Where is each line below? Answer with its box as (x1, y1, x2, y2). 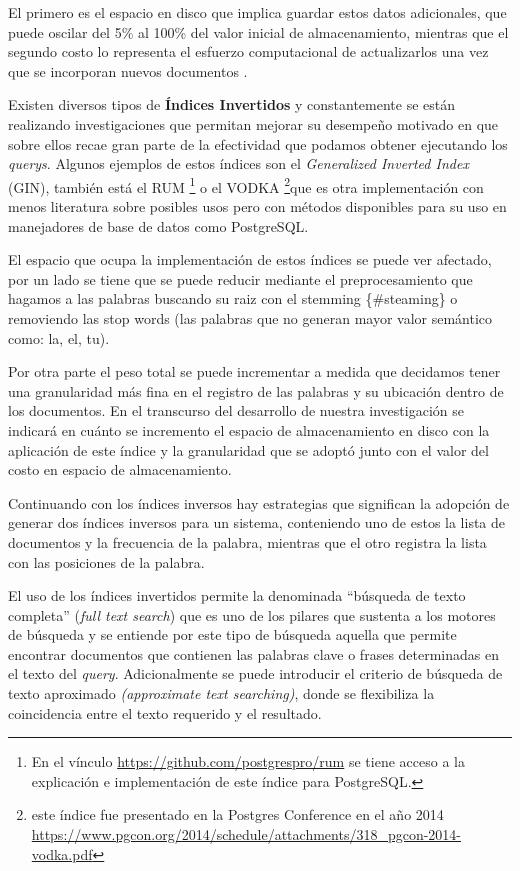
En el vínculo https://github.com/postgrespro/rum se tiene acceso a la (31, 751, 465, 772)
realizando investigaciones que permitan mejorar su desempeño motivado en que (8, 113, 499, 134)
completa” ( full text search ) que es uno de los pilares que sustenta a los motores (8, 604, 496, 625)
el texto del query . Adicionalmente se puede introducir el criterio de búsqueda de (8, 663, 503, 684)
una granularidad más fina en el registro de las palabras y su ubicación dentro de (8, 380, 504, 401)
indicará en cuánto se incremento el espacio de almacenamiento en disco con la (8, 419, 490, 440)
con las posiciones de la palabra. (8, 551, 205, 572)
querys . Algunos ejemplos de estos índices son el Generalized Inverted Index (8, 153, 469, 174)
